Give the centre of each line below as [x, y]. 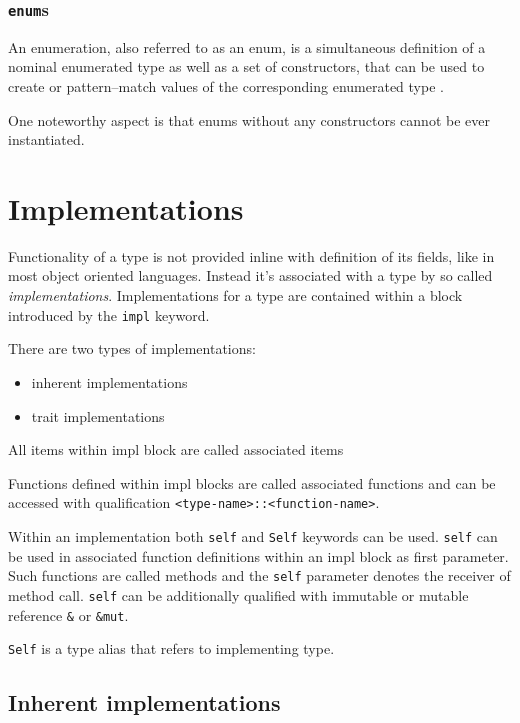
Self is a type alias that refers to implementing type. [171, 648]
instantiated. [46, 139]
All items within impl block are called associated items [176, 449]
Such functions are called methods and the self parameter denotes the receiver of [259, 575]
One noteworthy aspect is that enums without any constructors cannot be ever [249, 119]
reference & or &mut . [68, 614]
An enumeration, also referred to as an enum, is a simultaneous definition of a [247, 46]
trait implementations [98, 415]
